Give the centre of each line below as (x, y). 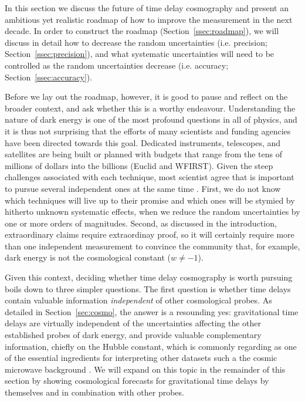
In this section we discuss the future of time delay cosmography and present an (147, 8)
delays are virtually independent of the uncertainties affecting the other (133, 323)
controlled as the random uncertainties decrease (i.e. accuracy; (117, 65)
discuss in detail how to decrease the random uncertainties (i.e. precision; (136, 42)
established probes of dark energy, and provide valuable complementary (133, 335)
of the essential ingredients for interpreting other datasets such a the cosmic (141, 358)
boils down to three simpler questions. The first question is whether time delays (148, 288)
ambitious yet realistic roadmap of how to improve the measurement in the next (149, 19)
